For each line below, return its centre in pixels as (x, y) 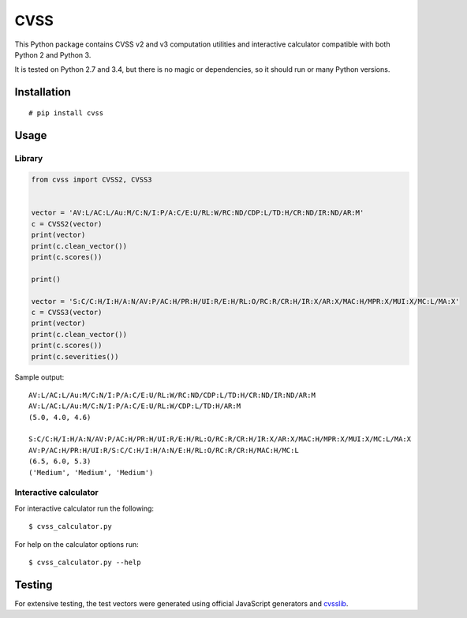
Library (29, 158)
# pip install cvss (66, 113)
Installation (43, 92)
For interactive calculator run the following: (84, 508)
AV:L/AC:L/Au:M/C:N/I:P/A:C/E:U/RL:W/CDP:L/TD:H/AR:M (134, 406)
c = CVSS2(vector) (67, 224)
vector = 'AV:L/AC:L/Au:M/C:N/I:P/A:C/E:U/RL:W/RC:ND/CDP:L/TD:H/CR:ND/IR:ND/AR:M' (198, 213)
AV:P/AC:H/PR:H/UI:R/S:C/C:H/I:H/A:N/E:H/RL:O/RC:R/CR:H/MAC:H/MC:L (164, 450)
